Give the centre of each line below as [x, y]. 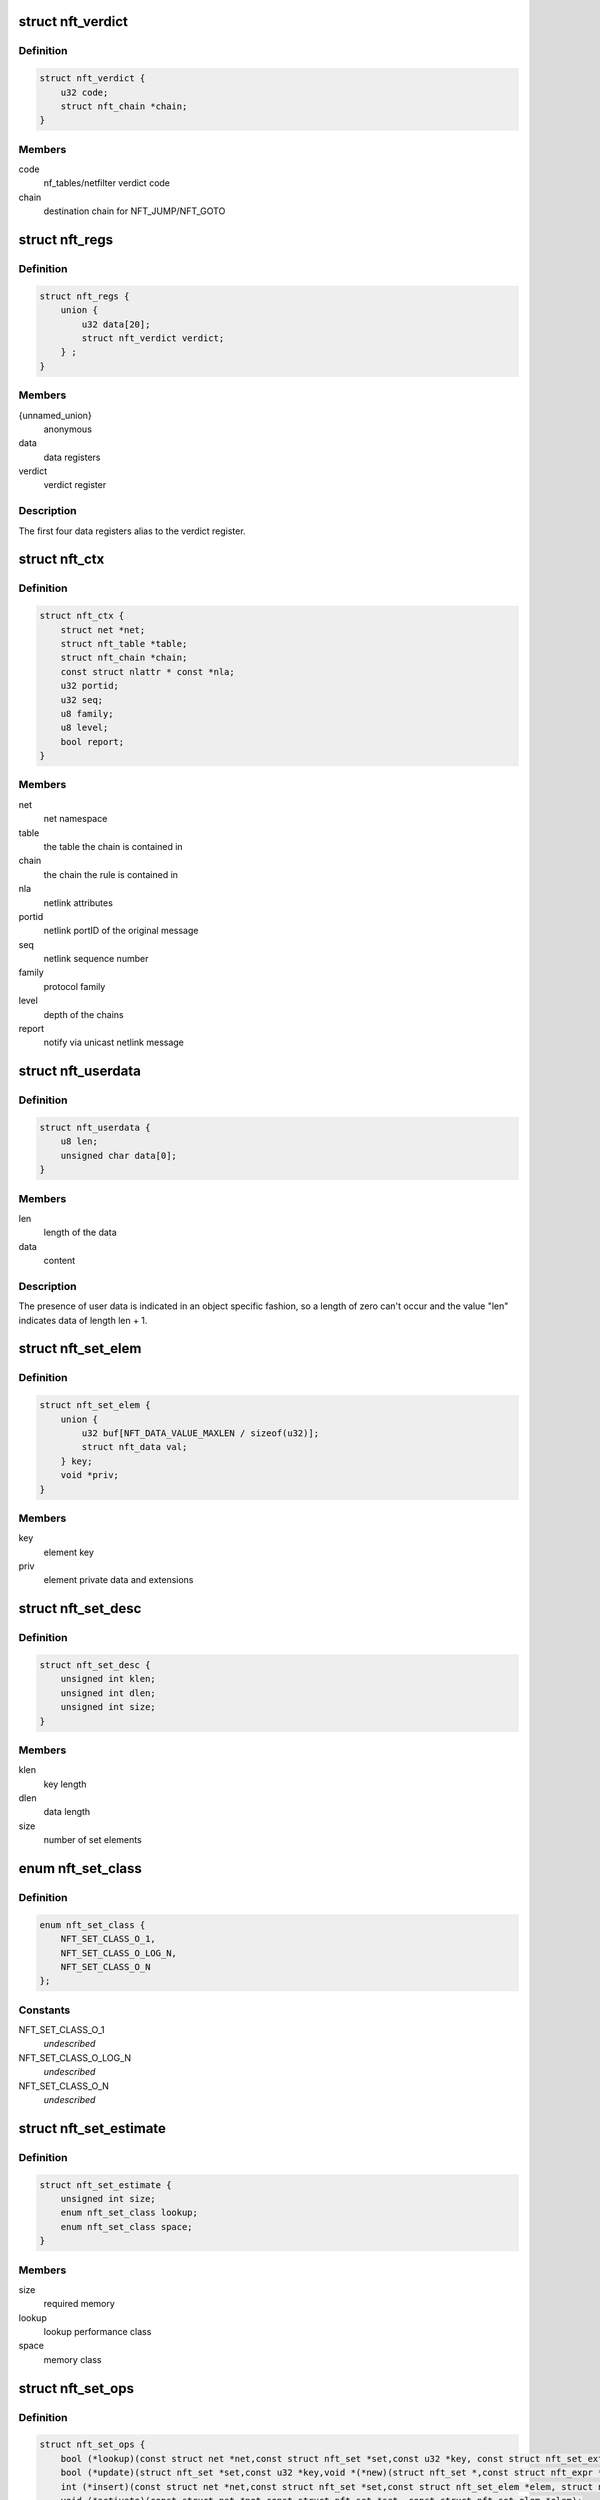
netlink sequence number [96, 959]
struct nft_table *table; [124, 643]
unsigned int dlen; [108, 1693]
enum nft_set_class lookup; [129, 2213]
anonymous [67, 429]
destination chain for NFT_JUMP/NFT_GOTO [134, 211]
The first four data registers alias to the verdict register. [132, 531]
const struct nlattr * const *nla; [147, 671]
